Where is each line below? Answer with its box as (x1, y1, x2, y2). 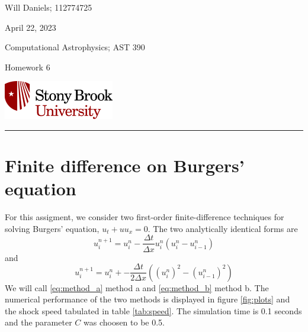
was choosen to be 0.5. (83, 316, 165, 328)
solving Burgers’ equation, (5, 222, 100, 234)
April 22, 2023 (5, 21, 56, 33)
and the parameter (5, 316, 72, 328)
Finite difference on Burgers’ (5, 153, 245, 178)
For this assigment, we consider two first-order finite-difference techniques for (5, 211, 284, 223)
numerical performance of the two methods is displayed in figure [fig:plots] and (5, 293, 290, 305)
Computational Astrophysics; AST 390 (5, 41, 145, 53)
